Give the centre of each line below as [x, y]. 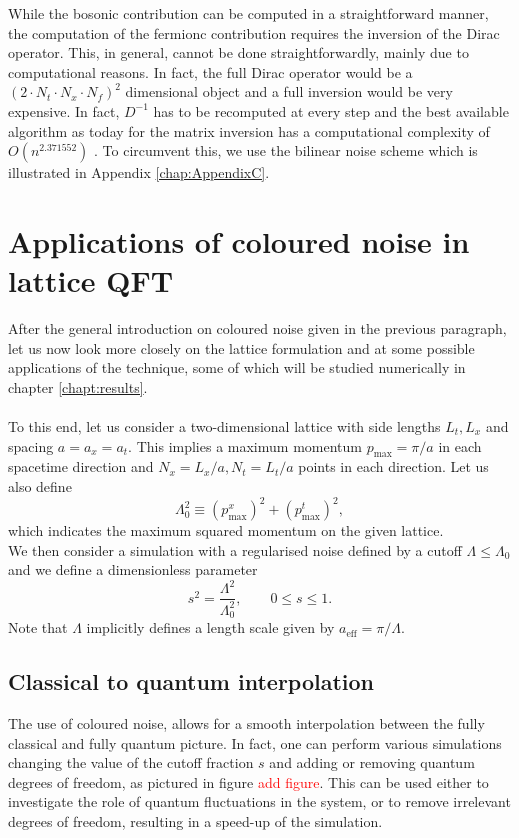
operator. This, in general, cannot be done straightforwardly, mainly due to [238, 52]
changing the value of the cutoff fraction [131, 762]
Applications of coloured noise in [239, 240]
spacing [31, 445]
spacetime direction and [81, 466]
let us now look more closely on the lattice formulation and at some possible [241, 347]
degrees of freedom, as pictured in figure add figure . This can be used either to [248, 781]
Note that [38, 627]
